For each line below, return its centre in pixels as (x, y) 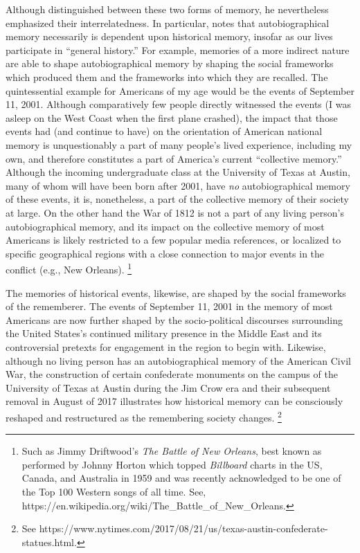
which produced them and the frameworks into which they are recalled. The (167, 76)
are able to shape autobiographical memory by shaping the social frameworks (170, 63)
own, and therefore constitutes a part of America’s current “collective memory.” (174, 158)
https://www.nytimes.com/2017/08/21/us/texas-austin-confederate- (183, 528)
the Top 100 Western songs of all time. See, (114, 491)
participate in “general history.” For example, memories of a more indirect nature (178, 49)
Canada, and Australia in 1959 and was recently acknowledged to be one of (181, 478)
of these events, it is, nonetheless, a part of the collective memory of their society (177, 199)
